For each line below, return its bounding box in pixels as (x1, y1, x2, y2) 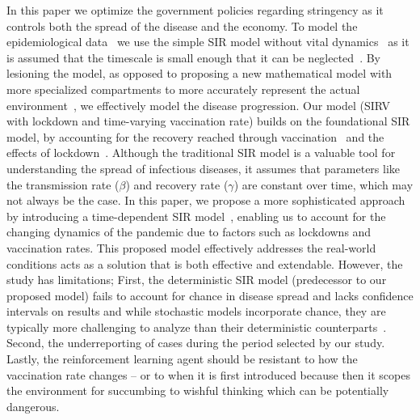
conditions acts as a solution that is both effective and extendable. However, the (6, 255, 403, 272)
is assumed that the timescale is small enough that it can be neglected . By (6, 49, 380, 66)
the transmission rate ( (6, 176, 120, 193)
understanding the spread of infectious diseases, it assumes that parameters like (6, 159, 401, 176)
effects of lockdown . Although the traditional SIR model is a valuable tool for (6, 144, 396, 161)
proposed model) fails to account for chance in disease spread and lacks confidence (6, 286, 414, 303)
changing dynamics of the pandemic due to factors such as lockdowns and (6, 223, 372, 240)
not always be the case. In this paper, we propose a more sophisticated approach (6, 192, 405, 209)
